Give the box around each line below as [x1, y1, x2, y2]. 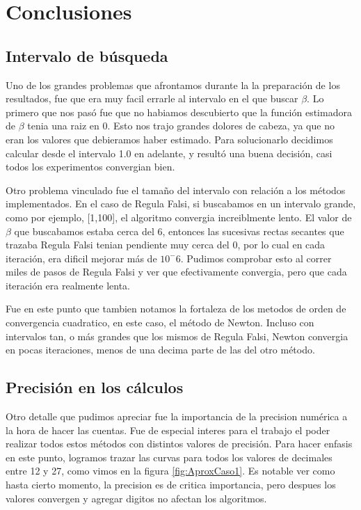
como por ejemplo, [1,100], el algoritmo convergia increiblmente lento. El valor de [6, 209, 352, 224]
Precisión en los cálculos [6, 376, 184, 398]
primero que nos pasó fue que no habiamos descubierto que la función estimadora [6, 104, 352, 119]
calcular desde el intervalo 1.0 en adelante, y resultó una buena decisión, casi [6, 145, 332, 160]
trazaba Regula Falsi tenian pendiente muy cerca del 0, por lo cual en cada [6, 237, 326, 252]
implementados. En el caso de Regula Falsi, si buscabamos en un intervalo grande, [6, 196, 356, 211]
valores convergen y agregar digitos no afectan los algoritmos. [6, 491, 267, 505]
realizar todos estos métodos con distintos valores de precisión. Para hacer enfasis [6, 436, 353, 451]
